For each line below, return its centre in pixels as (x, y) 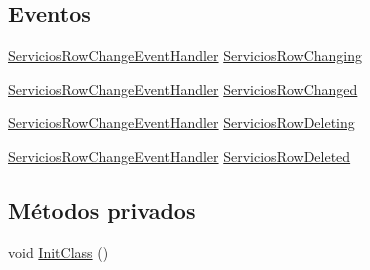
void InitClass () (58, 251)
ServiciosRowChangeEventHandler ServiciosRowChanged (183, 88)
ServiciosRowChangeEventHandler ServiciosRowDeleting (181, 122)
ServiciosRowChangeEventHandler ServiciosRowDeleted (179, 155)
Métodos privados (102, 209)
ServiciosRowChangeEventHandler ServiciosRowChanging (185, 55)
